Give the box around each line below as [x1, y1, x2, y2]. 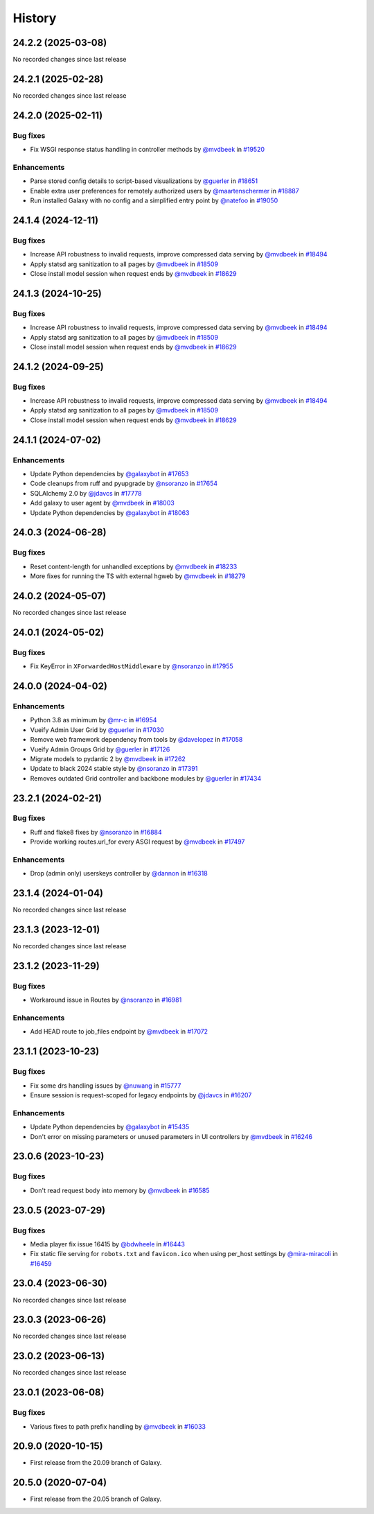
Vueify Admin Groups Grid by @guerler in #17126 [30, 745, 170, 754]
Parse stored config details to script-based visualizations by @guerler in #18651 [30, 177, 258, 185]
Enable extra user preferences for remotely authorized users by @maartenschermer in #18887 [30, 186, 299, 195]
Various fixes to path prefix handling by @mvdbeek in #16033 [30, 1422, 206, 1431]
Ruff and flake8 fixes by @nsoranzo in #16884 [30, 828, 162, 836]
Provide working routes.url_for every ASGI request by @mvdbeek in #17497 [30, 837, 245, 846]
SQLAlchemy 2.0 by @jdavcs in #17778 [30, 489, 142, 497]
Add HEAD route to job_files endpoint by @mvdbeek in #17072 [30, 1027, 208, 1036]
